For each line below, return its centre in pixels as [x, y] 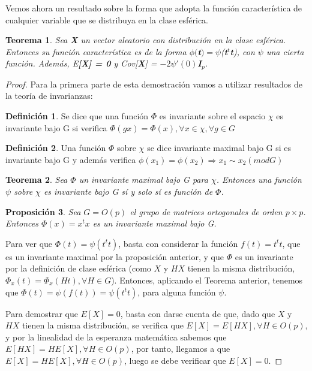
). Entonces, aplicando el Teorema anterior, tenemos [207, 280]
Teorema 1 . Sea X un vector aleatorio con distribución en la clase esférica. [146, 40]
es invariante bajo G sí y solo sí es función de [128, 191]
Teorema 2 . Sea [37, 180]
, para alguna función [177, 292]
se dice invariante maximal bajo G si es [219, 148]
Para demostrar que [42, 313]
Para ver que [29, 243]
